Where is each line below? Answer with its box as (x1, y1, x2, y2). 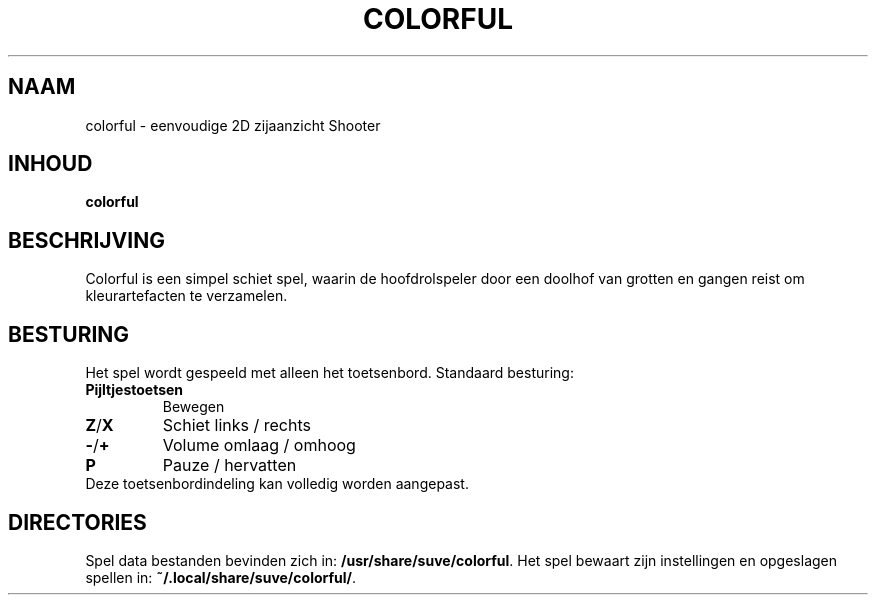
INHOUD (8, 151, 93, 177)
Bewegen (162, 398, 225, 416)
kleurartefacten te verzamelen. (85, 287, 288, 305)
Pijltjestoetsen (85, 381, 184, 399)
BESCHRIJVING (8, 227, 165, 253)
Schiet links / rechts (162, 415, 311, 436)
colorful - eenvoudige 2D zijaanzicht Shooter (85, 116, 381, 134)
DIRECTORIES (8, 509, 147, 535)
